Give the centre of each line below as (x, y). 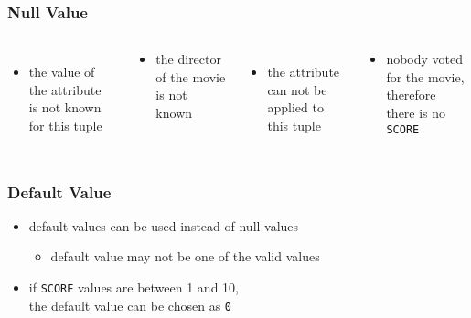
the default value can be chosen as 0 (130, 305)
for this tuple (65, 125)
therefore (411, 95)
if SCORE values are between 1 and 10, (134, 287)
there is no (416, 112)
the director (188, 59)
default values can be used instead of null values (164, 225)
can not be (297, 89)
